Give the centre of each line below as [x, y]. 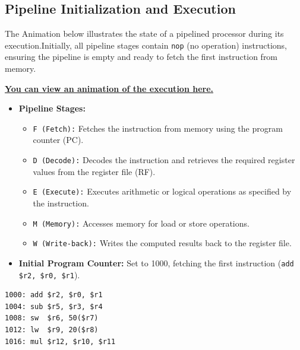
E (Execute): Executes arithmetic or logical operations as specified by [162, 191]
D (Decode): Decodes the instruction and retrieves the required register [164, 160]
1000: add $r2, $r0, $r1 [54, 295]
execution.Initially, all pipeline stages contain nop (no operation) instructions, [146, 45]
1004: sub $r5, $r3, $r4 [54, 306]
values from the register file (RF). [94, 171]
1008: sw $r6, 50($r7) [52, 318]
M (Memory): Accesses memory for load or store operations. [141, 223]
